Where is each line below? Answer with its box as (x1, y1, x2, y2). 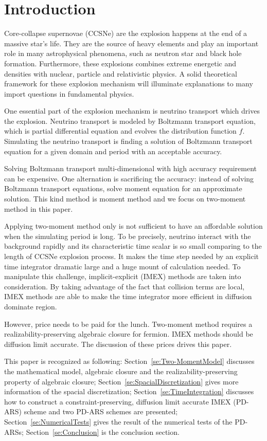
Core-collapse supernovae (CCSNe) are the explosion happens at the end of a (4, 28, 247, 39)
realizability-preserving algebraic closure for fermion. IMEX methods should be (4, 328, 253, 339)
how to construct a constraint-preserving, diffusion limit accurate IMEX (4, 396, 231, 407)
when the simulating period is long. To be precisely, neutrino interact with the (4, 230, 251, 241)
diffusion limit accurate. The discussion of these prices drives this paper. (4, 338, 232, 349)
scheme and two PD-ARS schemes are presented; (24, 406, 178, 417)
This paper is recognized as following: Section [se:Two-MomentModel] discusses (4, 356, 255, 366)
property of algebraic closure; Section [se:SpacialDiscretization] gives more (4, 376, 239, 387)
